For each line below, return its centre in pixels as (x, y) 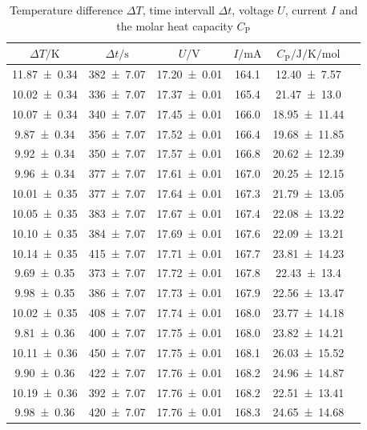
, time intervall (178, 10)
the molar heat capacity (175, 25)
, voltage (253, 10)
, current (306, 10)
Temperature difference (66, 10)
